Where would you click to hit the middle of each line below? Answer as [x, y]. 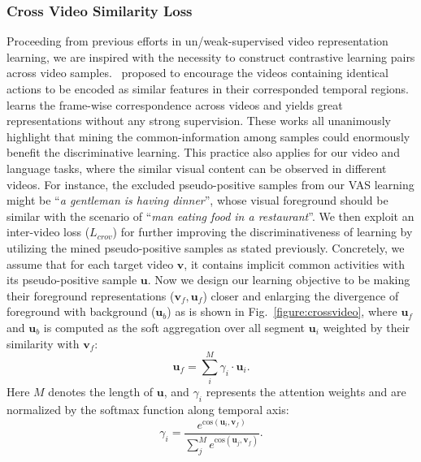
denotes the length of [101, 392]
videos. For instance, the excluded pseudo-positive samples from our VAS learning [210, 184]
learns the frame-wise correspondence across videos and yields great [175, 104]
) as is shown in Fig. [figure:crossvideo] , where [282, 311]
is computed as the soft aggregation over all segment [174, 327]
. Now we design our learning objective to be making [279, 280]
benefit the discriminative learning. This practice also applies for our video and [203, 152]
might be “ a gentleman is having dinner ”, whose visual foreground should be [197, 200]
